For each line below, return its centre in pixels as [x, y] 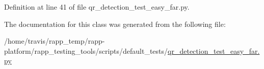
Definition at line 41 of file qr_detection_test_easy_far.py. [97, 7]
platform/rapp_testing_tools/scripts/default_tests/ [86, 50]
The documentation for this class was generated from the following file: [115, 24]
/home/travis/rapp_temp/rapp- [55, 41]
